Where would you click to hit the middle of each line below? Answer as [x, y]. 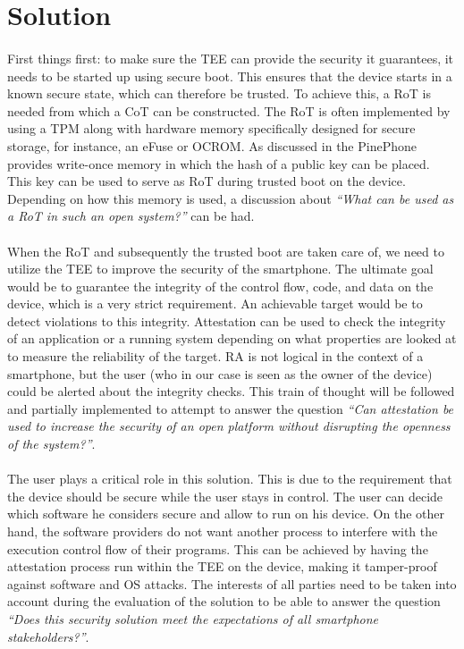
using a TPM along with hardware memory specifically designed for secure [211, 128]
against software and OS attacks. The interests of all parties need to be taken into [232, 583]
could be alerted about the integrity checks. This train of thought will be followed [231, 391]
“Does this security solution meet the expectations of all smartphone [193, 618]
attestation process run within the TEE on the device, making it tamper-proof [222, 566]
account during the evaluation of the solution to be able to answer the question [224, 601]
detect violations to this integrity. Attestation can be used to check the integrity [227, 320]
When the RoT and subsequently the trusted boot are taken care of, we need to [226, 251]
